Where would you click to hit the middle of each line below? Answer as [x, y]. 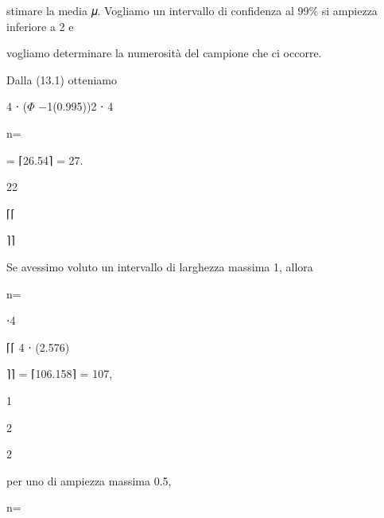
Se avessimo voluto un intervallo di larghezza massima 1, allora [160, 266]
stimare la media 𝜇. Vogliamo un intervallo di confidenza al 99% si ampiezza [192, 10]
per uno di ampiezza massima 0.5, [89, 480]
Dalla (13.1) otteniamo [62, 79]
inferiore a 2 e [40, 26]
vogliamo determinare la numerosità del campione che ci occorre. [164, 53]
